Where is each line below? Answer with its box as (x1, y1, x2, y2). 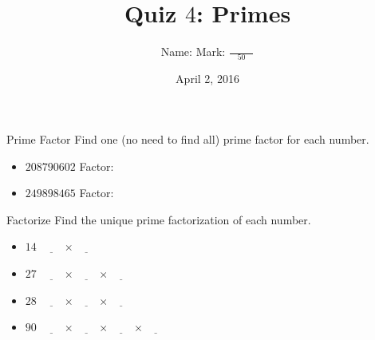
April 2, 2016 (176, 70, 239, 87)
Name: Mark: (160, 43, 226, 60)
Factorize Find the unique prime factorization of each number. (6, 211, 311, 227)
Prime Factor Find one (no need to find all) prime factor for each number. (6, 131, 369, 148)
